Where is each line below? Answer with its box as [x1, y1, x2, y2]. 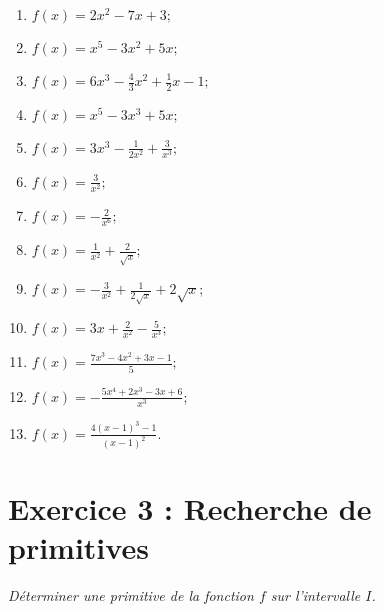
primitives [8, 526, 149, 567]
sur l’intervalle [270, 584, 361, 605]
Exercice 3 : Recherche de [8, 487, 372, 528]
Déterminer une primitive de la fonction [8, 584, 254, 605]
